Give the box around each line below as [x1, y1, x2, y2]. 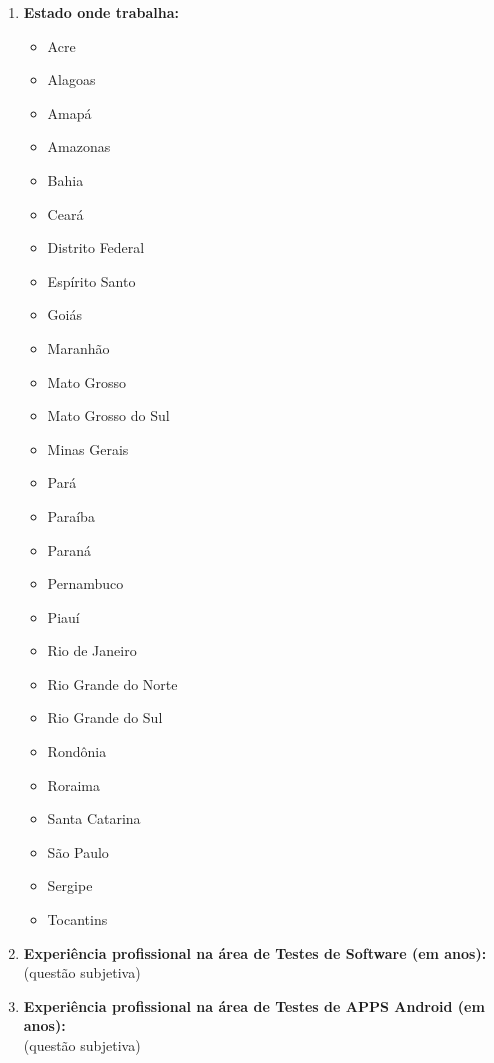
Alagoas [47, 69, 96, 90]
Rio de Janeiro [47, 640, 137, 661]
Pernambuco [47, 573, 124, 594]
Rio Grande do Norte [47, 673, 178, 694]
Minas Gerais [47, 438, 129, 459]
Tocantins [47, 909, 108, 930]
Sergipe [47, 875, 93, 896]
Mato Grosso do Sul [47, 405, 170, 426]
